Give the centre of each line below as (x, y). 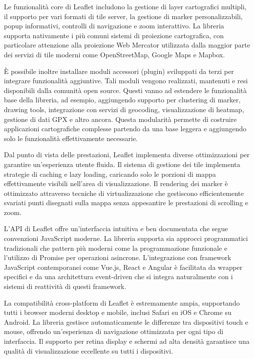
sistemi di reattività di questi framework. (65, 286)
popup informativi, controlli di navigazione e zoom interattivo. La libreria (114, 26)
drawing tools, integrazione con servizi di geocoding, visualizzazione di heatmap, (124, 109)
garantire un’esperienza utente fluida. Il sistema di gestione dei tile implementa (122, 164)
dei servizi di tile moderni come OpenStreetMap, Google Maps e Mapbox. (115, 54)
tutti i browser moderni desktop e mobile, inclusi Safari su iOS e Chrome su (118, 312)
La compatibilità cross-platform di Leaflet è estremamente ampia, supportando (122, 302)
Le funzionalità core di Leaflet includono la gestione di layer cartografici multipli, (125, 6)
